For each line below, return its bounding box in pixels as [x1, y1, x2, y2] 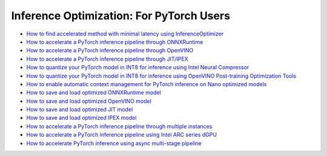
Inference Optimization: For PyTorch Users [11, 9, 230, 22]
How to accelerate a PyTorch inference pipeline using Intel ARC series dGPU [26, 131, 217, 139]
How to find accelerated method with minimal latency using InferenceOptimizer [26, 30, 224, 37]
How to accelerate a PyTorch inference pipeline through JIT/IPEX [26, 55, 188, 63]
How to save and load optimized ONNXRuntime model [26, 89, 162, 96]
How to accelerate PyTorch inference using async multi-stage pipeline [26, 139, 202, 147]
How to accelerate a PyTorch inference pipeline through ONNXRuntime [26, 38, 203, 45]
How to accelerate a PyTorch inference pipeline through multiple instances [26, 122, 213, 129]
